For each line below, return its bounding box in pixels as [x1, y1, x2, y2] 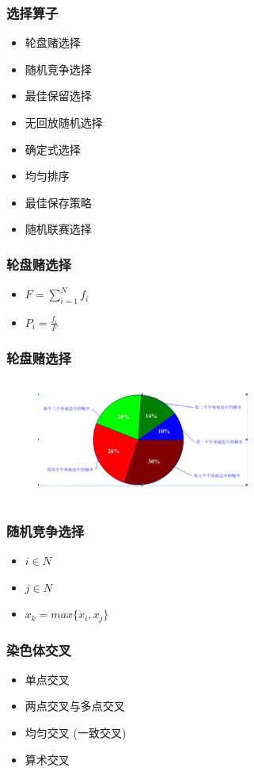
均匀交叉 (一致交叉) [25, 724, 127, 741]
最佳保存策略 [25, 194, 92, 210]
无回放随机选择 [25, 114, 103, 130]
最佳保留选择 [25, 87, 92, 104]
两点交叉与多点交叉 [25, 697, 125, 714]
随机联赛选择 [25, 221, 92, 237]
